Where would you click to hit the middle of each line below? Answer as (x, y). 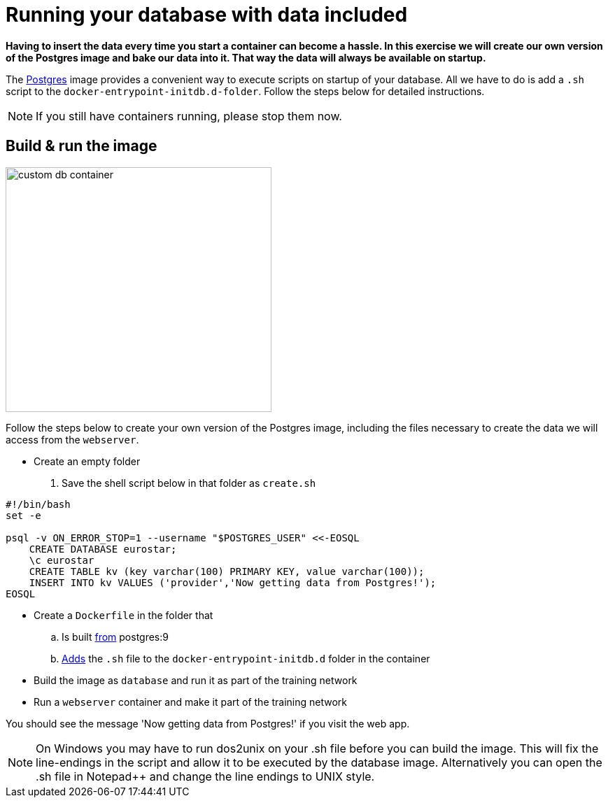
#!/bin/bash (38, 504)
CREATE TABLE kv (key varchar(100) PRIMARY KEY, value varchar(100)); (227, 571)
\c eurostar (62, 560)
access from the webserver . (72, 439)
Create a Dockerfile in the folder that (123, 615)
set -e (23, 515)
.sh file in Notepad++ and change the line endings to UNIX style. (205, 776)
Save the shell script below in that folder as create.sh (189, 483)
